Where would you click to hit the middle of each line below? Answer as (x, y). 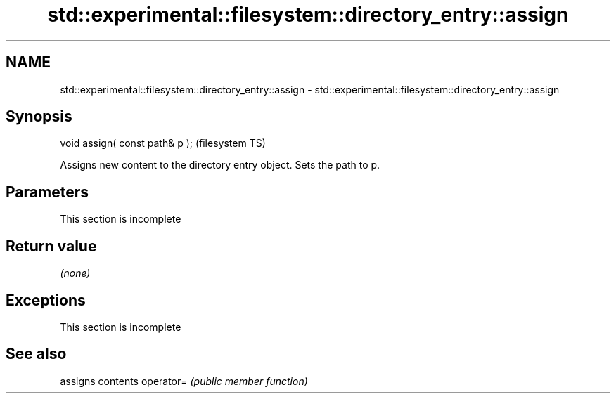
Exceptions (46, 300)
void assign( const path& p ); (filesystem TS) (163, 143)
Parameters (47, 192)
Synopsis (39, 117)
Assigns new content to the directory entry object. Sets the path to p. (220, 165)
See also (36, 354)
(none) (75, 273)
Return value (51, 246)
